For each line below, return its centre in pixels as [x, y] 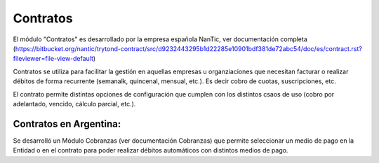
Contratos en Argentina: [67, 123]
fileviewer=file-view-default [53, 59]
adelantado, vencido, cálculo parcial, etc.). [74, 104]
